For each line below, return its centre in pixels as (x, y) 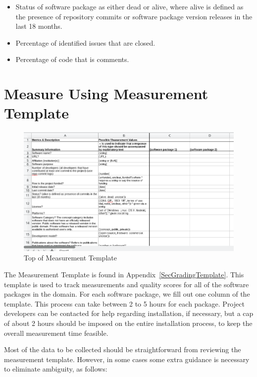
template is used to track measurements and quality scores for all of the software (127, 284)
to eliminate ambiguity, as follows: (56, 369)
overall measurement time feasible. (56, 333)
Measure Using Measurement (106, 94)
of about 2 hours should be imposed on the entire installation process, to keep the (128, 323)
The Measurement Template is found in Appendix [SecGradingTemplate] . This (124, 275)
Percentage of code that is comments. (72, 59)
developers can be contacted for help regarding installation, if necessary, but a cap (129, 313)
